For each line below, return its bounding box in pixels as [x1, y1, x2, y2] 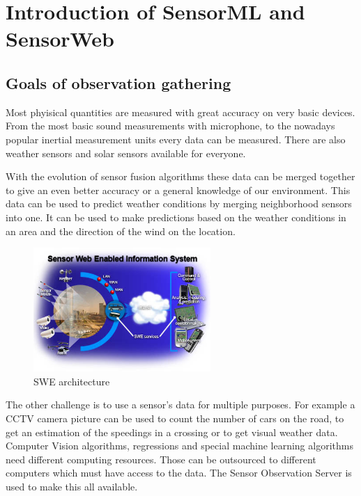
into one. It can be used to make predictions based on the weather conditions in [6, 209, 346, 224]
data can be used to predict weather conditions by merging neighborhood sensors [6, 196, 352, 211]
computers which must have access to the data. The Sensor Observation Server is [6, 465, 352, 480]
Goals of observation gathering [6, 72, 231, 93]
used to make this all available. [6, 479, 138, 493]
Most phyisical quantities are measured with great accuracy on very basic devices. [6, 104, 355, 119]
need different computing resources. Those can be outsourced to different [6, 451, 316, 466]
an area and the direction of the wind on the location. [6, 223, 236, 238]
